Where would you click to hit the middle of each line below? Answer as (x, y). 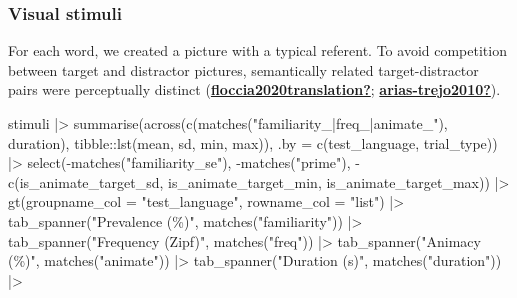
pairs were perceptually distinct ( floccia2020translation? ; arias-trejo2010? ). (254, 89)
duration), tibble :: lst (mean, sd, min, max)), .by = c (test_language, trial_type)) (253, 142)
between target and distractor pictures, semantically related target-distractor (243, 69)
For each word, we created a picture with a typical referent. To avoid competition (257, 50)
